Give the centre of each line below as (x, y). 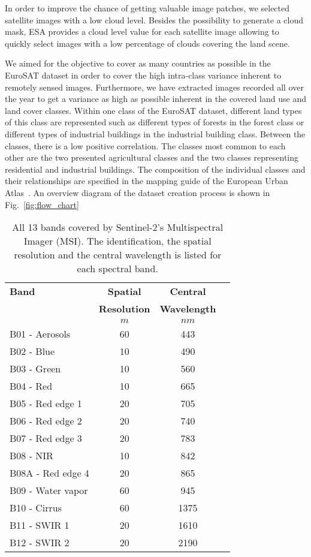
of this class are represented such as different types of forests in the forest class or (155, 122)
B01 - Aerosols (40, 334)
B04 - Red (31, 386)
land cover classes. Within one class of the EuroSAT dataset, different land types (153, 110)
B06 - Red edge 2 (46, 421)
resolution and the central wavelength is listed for (118, 255)
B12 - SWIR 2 (40, 543)
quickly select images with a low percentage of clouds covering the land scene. (147, 43)
